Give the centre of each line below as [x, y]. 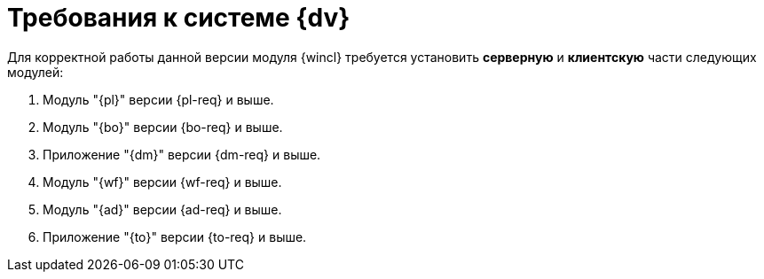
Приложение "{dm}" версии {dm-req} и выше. [182, 154]
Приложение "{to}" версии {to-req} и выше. [175, 236]
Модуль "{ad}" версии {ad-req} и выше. [162, 209]
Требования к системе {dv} [179, 18]
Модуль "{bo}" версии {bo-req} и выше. [163, 127]
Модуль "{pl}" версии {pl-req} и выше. [158, 99]
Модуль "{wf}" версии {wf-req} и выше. [162, 182]
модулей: [35, 72]
